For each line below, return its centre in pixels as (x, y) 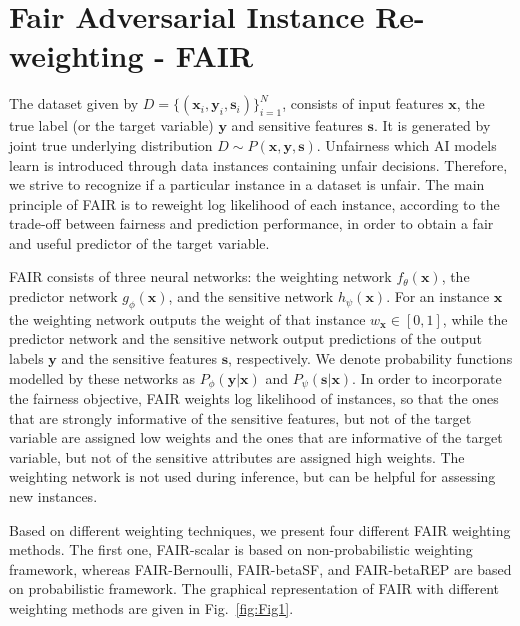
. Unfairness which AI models (406, 144)
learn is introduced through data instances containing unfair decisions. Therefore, (258, 164)
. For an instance (438, 296)
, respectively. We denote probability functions (370, 358)
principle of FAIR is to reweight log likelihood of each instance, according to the (254, 203)
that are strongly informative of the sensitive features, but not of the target (240, 417)
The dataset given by (74, 103)
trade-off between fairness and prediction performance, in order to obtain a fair (251, 223)
